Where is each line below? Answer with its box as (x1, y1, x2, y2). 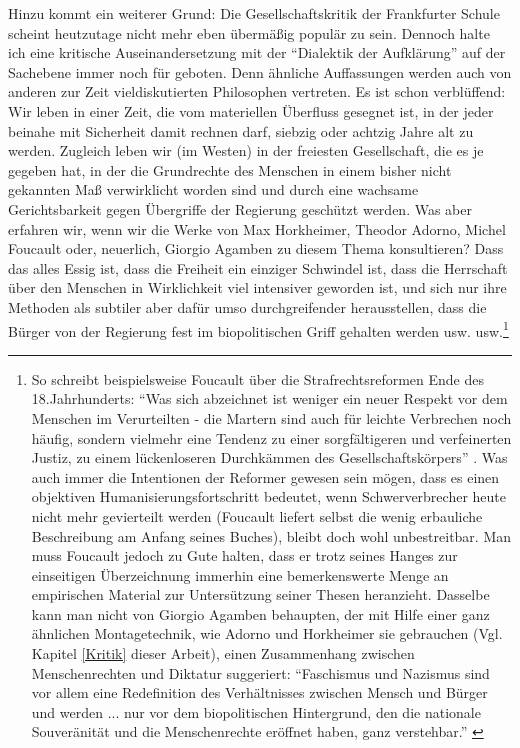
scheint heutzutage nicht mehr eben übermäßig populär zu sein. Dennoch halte (8, 22, 490, 43)
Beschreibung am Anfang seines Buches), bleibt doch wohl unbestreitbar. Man (31, 525, 512, 546)
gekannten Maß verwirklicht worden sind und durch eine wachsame (8, 179, 419, 200)
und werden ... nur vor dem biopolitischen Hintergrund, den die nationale (31, 701, 481, 722)
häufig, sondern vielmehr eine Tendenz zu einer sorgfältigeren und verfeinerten (31, 427, 512, 448)
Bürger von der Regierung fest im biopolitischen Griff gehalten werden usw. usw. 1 (8, 317, 509, 341)
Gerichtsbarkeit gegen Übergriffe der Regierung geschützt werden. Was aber (8, 198, 472, 219)
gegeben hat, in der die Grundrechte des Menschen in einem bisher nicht (8, 159, 452, 180)
